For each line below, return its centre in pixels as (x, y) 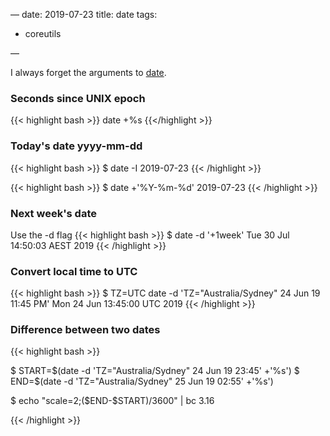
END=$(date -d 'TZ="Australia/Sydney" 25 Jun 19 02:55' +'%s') (142, 381)
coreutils (43, 33)
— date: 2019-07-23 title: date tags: (84, 14)
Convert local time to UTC (74, 271)
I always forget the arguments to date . (88, 72)
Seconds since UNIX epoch (78, 98)
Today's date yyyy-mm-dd (76, 146)
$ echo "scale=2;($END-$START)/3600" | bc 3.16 (112, 401)
